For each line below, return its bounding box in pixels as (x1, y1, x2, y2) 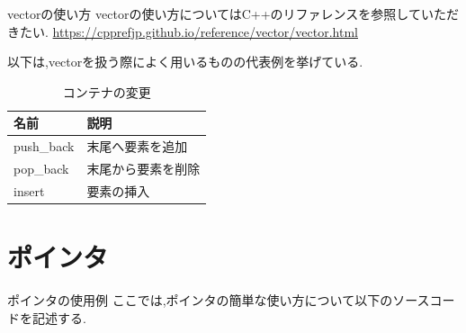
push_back (13, 137, 75, 156)
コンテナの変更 (62, 82, 151, 101)
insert (13, 181, 45, 200)
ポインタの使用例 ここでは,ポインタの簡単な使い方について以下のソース (7, 291, 430, 310)
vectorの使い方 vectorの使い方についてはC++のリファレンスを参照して (7, 4, 421, 22)
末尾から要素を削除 (86, 159, 201, 178)
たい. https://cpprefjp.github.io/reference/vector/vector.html (19, 22, 358, 40)
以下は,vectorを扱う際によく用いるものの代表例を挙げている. (7, 52, 363, 71)
